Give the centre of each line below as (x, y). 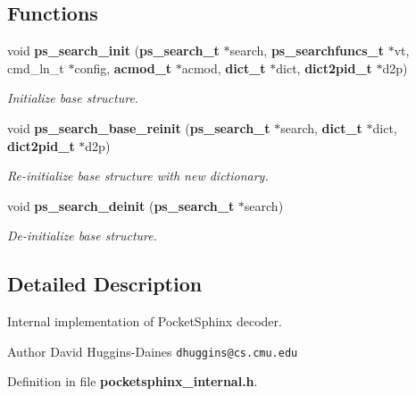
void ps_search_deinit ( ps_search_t (121, 205)
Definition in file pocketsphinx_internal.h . (133, 381)
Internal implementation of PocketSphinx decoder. (145, 321)
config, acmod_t (123, 67)
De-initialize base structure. (83, 236)
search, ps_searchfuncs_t (307, 51)
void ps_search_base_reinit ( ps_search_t (139, 127)
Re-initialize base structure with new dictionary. (138, 176)
